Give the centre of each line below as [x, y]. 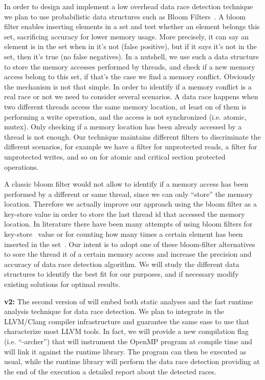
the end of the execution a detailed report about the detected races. [110, 371]
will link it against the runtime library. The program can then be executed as [125, 351]
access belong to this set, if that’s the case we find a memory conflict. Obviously [130, 76]
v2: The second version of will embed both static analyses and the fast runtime [129, 301]
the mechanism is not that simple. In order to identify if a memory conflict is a [128, 86]
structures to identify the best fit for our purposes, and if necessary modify [122, 274]
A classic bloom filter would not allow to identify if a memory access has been [126, 184]
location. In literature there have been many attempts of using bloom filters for [128, 224]
